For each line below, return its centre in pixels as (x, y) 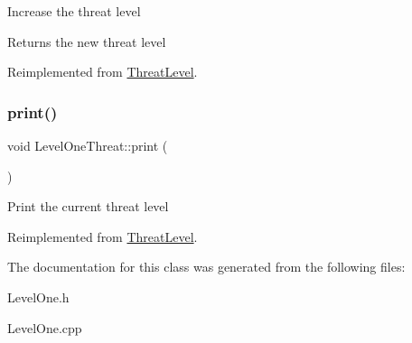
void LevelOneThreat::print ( (88, 145)
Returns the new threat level (87, 41)
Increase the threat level (74, 11)
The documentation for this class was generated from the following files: (206, 267)
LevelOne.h (38, 297)
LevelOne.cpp (45, 327)
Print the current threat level (88, 206)
